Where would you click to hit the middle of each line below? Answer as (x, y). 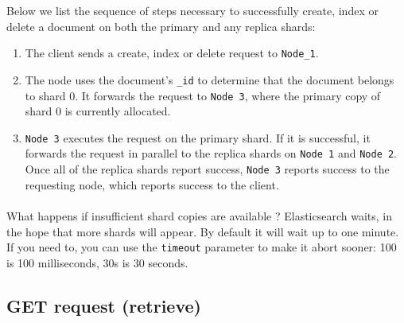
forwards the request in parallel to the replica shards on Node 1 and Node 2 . (211, 153)
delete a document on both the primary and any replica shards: (161, 26)
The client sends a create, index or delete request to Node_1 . (172, 53)
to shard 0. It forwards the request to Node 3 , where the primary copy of (203, 95)
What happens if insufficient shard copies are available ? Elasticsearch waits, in (199, 215)
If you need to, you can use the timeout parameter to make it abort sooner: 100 (202, 247)
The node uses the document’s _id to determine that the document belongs (210, 79)
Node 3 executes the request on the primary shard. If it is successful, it (198, 137)
